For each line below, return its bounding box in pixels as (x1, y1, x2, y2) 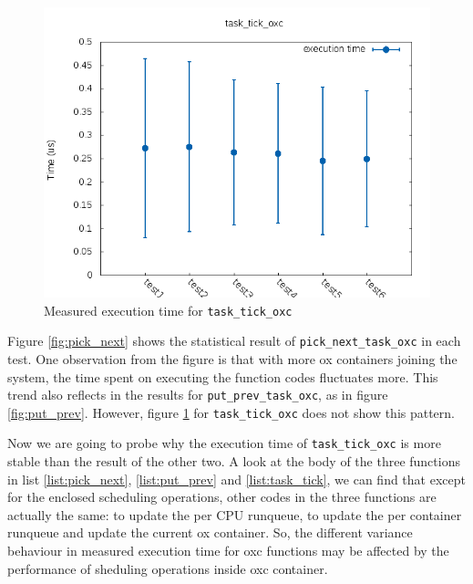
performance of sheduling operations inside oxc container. (7, 558, 328, 578)
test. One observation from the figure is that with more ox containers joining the (7, 349, 458, 368)
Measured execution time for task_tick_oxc (44, 300, 293, 319)
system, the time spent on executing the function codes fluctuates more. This (7, 367, 438, 386)
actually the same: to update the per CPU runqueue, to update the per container (7, 505, 462, 524)
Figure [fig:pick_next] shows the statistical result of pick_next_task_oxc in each (7, 331, 461, 350)
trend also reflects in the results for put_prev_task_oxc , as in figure (7, 385, 388, 404)
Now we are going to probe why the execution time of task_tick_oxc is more (7, 433, 441, 453)
